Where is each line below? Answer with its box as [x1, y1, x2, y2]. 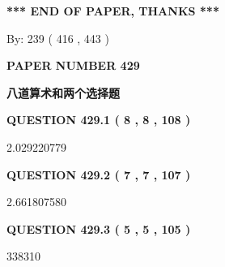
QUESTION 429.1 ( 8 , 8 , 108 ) [6, 111, 191, 128]
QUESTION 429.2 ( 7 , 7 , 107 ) [6, 166, 191, 183]
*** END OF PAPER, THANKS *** [6, 2, 219, 19]
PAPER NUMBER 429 [6, 57, 140, 74]
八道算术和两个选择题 [6, 84, 120, 101]
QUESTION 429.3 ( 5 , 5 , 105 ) [6, 220, 191, 237]
